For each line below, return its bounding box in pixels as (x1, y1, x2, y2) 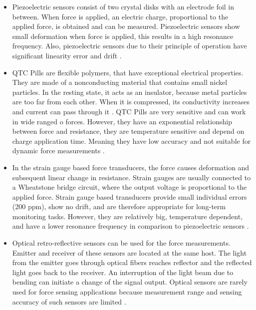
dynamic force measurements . (12, 145, 105, 156)
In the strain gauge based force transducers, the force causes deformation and (12, 162, 250, 172)
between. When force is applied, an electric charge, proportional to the (12, 11, 229, 21)
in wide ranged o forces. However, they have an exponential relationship (12, 116, 232, 126)
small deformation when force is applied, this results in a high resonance (12, 30, 234, 41)
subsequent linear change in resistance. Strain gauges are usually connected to (12, 172, 251, 182)
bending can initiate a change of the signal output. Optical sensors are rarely (12, 277, 248, 287)
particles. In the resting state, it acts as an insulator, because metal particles (12, 86, 247, 97)
